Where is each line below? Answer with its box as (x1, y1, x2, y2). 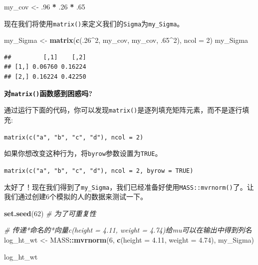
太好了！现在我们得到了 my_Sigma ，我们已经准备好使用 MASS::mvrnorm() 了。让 (4, 181, 254, 192)
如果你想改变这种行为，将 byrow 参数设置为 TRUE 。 (4, 148, 162, 158)
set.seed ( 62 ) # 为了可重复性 (4, 208, 96, 218)
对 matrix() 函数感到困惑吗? (4, 88, 92, 98)
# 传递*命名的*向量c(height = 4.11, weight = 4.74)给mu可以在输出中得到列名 (4, 225, 252, 235)
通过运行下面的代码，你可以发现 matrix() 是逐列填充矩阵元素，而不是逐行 (4, 105, 243, 115)
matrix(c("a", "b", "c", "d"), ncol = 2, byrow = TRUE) (4, 167, 194, 174)
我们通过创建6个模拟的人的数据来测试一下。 (4, 191, 147, 202)
